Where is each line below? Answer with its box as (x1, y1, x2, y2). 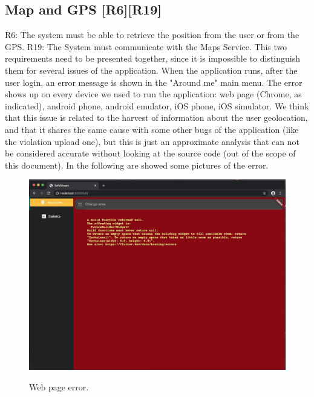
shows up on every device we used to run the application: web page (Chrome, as (5, 88, 302, 100)
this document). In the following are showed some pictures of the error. (5, 158, 269, 171)
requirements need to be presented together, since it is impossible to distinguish (5, 52, 301, 65)
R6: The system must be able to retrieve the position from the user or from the (5, 28, 299, 41)
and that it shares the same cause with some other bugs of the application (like (5, 123, 299, 135)
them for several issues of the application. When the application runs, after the (5, 63, 298, 76)
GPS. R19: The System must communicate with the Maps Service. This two (5, 40, 287, 53)
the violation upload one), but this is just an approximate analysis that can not (5, 135, 299, 147)
